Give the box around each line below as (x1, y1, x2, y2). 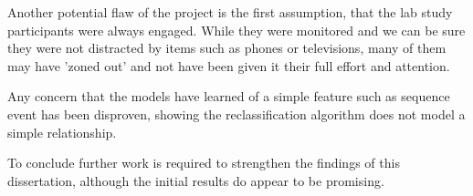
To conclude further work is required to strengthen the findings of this (7, 153, 400, 172)
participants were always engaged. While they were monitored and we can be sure (7, 20, 466, 39)
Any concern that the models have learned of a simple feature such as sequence (7, 87, 450, 106)
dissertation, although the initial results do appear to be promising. (7, 170, 384, 190)
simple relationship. (7, 122, 117, 141)
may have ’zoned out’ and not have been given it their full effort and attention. (7, 56, 450, 75)
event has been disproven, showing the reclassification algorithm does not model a (7, 104, 466, 123)
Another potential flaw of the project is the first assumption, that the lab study (7, 3, 453, 21)
